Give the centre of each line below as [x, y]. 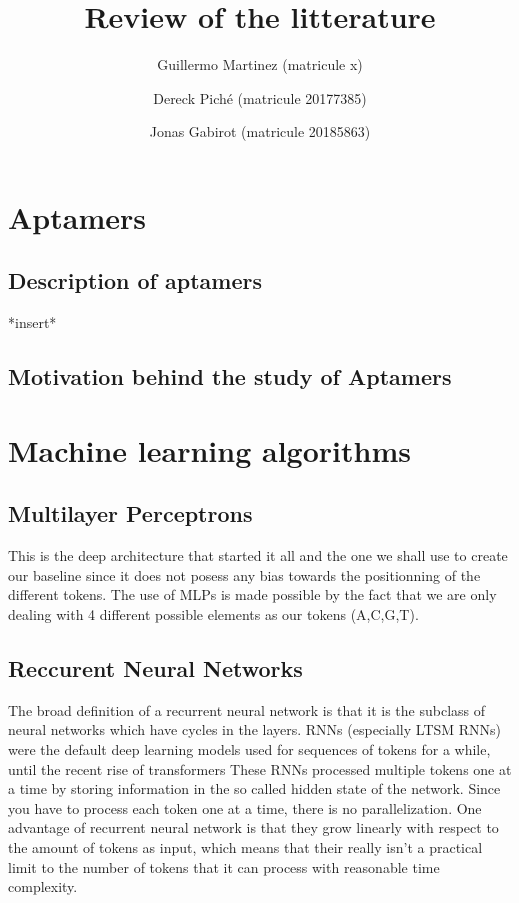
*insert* [32, 322]
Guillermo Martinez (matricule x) [260, 64]
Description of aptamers [135, 280]
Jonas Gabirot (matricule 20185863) [260, 131]
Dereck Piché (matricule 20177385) [260, 97]
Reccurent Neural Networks [155, 668]
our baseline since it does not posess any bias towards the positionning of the [244, 574]
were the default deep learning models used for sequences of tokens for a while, [249, 749]
